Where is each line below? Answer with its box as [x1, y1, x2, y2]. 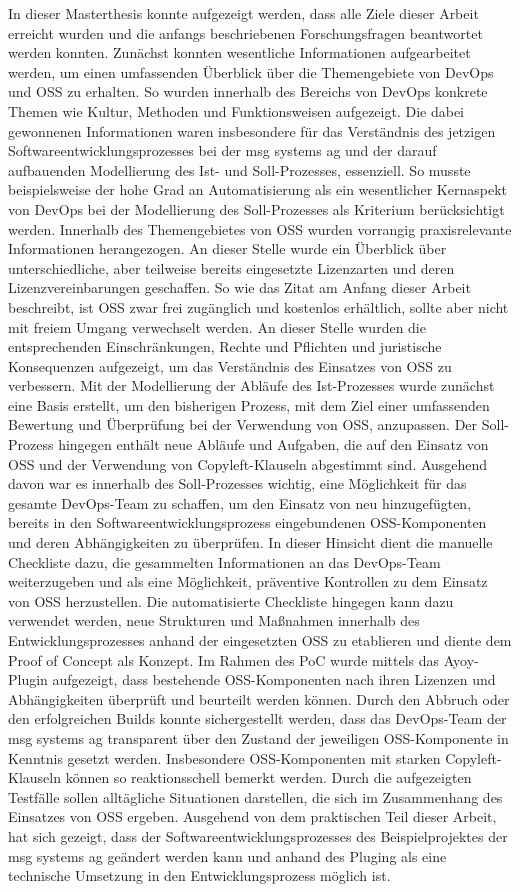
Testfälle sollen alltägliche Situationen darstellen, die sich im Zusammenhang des [8, 786, 503, 807]
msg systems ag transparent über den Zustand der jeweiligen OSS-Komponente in [8, 727, 509, 748]
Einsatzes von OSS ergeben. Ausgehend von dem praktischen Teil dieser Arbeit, [8, 806, 497, 827]
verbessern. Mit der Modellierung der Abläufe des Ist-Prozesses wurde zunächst [8, 375, 495, 396]
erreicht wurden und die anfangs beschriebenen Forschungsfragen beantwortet [8, 22, 483, 43]
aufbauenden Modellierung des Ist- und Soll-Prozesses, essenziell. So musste [8, 159, 471, 180]
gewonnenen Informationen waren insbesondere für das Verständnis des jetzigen [8, 120, 496, 141]
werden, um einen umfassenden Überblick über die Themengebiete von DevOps [8, 61, 494, 82]
